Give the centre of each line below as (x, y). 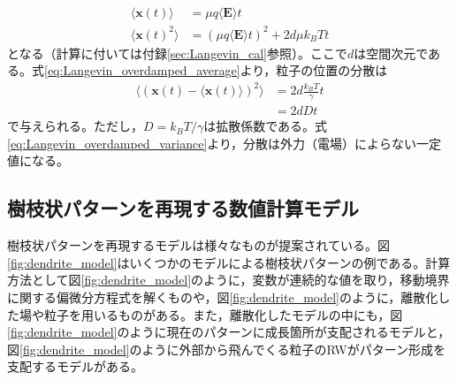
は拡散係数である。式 (266, 126)
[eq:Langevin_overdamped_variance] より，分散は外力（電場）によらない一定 (224, 143)
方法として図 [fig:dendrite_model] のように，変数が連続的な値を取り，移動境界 (228, 280)
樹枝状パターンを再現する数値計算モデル (183, 208)
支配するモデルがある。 (75, 366)
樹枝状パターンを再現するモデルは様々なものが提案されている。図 (198, 245)
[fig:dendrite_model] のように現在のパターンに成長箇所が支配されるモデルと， (229, 332)
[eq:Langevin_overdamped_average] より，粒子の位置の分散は (216, 70)
